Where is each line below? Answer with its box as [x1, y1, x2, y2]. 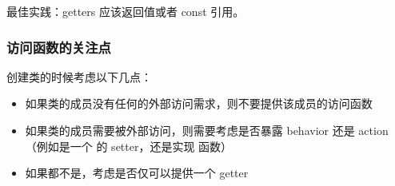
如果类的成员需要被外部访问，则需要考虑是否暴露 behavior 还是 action [25, 122, 389, 138]
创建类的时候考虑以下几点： [6, 68, 152, 85]
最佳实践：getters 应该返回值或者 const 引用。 [6, 3, 245, 19]
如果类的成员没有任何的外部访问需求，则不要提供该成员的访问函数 [25, 95, 373, 112]
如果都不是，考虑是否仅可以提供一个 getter [25, 164, 249, 181]
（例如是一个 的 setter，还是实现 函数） [25, 137, 233, 154]
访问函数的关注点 [6, 37, 111, 57]
